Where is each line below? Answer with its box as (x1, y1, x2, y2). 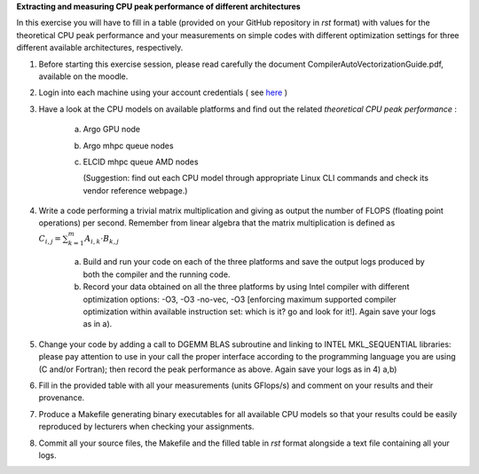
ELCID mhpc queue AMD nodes (82, 156, 199, 167)
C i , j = (38, 233, 62, 246)
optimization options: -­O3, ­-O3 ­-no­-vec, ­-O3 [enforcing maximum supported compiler (82, 294, 397, 304)
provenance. (38, 392, 85, 403)
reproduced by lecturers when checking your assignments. (38, 422, 255, 432)
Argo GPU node (82, 124, 141, 135)
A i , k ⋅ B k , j (84, 233, 120, 246)
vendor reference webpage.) (82, 185, 188, 195)
